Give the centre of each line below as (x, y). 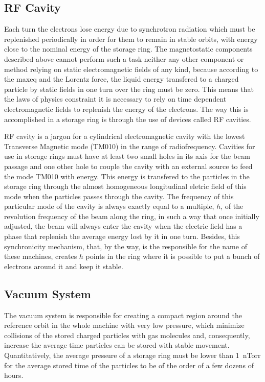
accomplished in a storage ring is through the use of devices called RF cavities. (128, 119)
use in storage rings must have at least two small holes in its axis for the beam (127, 156)
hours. (14, 375)
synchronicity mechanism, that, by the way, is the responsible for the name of (126, 246)
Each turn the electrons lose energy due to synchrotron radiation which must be (130, 29)
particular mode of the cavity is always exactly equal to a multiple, (109, 206)
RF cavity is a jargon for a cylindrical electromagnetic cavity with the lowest (125, 136)
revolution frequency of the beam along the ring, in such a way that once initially (132, 216)
